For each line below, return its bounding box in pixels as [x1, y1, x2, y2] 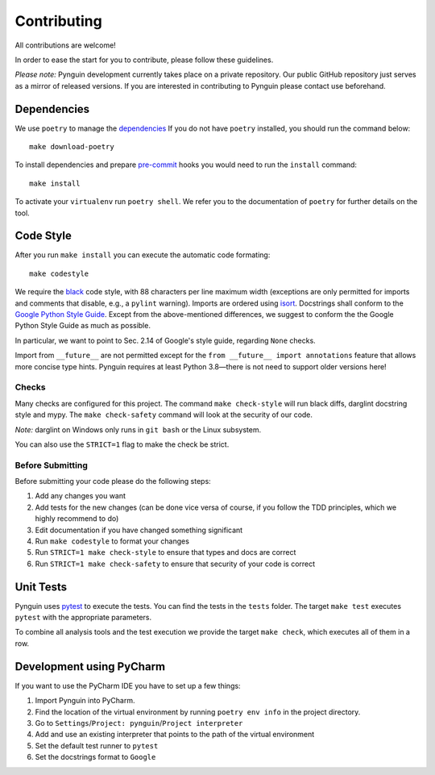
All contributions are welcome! [14, 40, 116, 50]
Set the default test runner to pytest [35, 740, 159, 750]
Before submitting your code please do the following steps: [14, 477, 211, 486]
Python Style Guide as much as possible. [14, 321, 151, 331]
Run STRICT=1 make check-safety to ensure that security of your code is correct [35, 559, 316, 569]
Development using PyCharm [14, 660, 165, 673]
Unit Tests [14, 580, 68, 594]
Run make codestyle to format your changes [35, 536, 189, 546]
